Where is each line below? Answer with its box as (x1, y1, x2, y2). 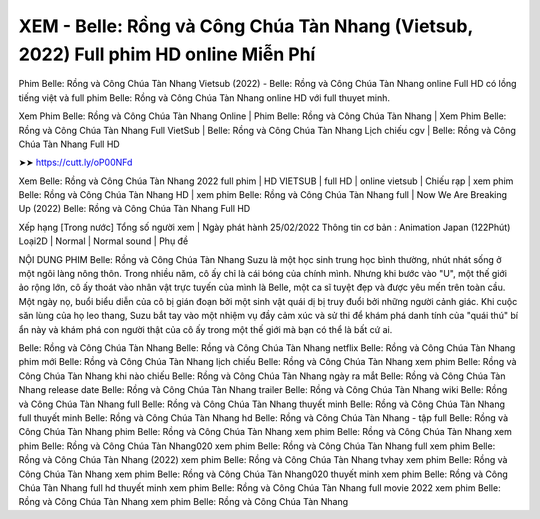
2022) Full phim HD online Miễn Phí (18, 43, 316, 65)
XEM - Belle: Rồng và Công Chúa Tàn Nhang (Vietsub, (18, 15, 474, 37)
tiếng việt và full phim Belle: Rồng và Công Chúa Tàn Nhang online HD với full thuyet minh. (18, 91, 390, 104)
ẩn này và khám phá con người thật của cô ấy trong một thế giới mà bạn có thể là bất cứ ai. (18, 323, 393, 335)
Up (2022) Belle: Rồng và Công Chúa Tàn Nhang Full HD (18, 203, 251, 215)
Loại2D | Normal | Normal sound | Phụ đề (18, 235, 189, 247)
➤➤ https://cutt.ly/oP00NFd (18, 156, 133, 169)
